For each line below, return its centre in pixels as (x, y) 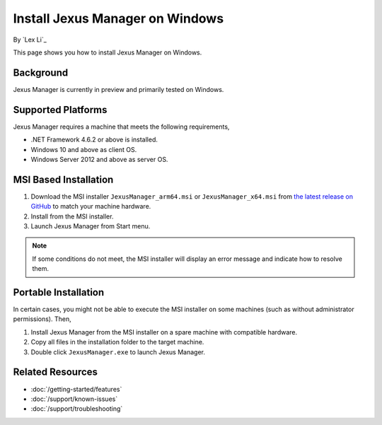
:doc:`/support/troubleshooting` (77, 409)
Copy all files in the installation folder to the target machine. (117, 342)
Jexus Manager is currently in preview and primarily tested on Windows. (118, 89)
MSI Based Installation (63, 179)
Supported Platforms (60, 110)
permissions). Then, (42, 319)
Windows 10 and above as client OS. (84, 149)
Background (41, 72)
